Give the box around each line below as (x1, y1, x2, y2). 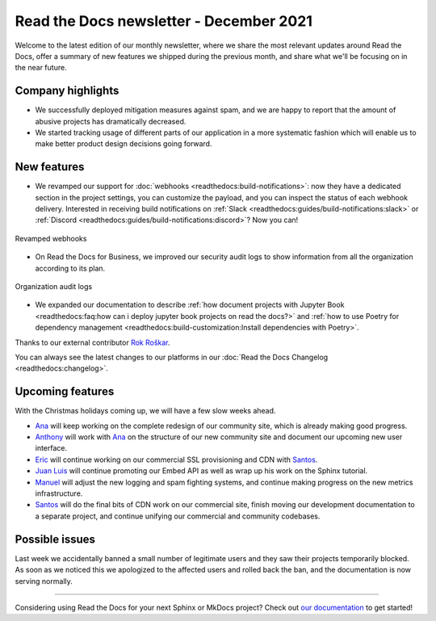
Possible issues (15, 532, 96, 546)
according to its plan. (35, 263, 106, 273)
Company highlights (15, 84, 119, 98)
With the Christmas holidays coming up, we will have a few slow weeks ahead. (15, 406, 276, 416)
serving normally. (15, 576, 73, 585)
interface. (35, 443, 68, 453)
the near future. (15, 63, 68, 73)
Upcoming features (15, 384, 115, 399)
